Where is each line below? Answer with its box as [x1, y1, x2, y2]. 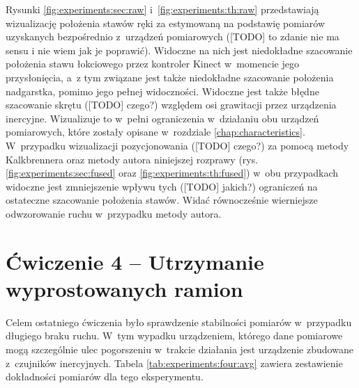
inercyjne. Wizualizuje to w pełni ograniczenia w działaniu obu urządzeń [6, 111, 319, 125]
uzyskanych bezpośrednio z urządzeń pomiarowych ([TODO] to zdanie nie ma [6, 29, 339, 44]
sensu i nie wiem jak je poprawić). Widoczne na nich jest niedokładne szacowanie [6, 42, 353, 57]
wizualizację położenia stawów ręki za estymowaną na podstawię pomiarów [6, 15, 326, 30]
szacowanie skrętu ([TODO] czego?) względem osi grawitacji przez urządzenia [6, 97, 337, 112]
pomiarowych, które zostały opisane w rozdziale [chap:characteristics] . [6, 124, 305, 139]
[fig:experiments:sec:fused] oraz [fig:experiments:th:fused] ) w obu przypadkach [6, 165, 338, 180]
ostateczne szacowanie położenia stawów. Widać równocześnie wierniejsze [6, 193, 318, 207]
